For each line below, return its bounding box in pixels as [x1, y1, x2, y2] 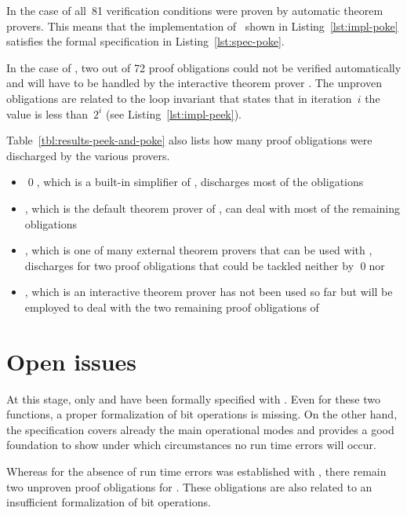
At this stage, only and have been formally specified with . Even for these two [6, 390, 380, 407]
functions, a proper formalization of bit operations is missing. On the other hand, [6, 406, 398, 422]
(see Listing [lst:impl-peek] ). [105, 105, 242, 122]
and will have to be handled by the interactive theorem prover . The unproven [6, 75, 382, 91]
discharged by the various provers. [6, 147, 170, 163]
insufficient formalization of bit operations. [6, 494, 211, 510]
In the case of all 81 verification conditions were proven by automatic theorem [6, 2, 383, 18]
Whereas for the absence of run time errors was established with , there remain [6, 463, 387, 479]
